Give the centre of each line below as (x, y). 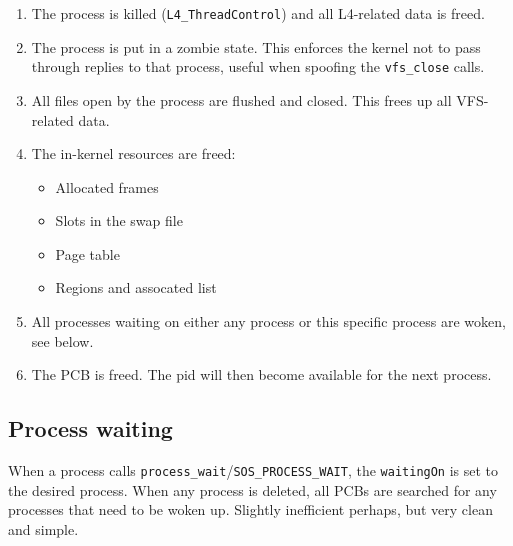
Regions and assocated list (136, 287)
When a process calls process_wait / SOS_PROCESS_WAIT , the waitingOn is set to (253, 470)
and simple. (43, 528)
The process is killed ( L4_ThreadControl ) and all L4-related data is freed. (258, 13)
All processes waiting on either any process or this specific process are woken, (268, 321)
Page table (87, 253)
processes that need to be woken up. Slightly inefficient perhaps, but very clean (250, 509)
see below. (62, 340)
